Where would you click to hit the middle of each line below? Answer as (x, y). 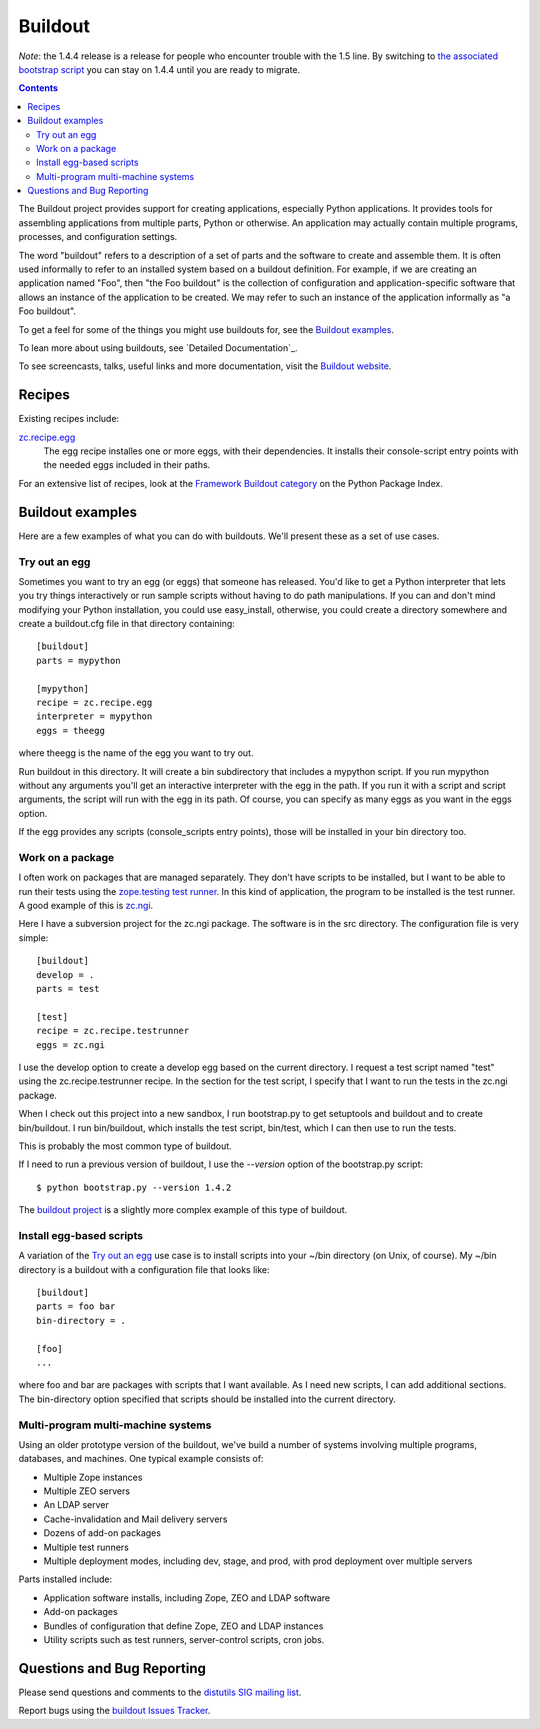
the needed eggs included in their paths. (127, 465)
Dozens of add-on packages (102, 1533)
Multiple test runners (86, 1547)
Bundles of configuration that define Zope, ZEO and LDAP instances (183, 1626)
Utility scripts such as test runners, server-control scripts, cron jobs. (184, 1639)
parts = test (68, 988)
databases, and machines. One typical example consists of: (141, 1459)
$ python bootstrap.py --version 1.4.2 (134, 1187)
